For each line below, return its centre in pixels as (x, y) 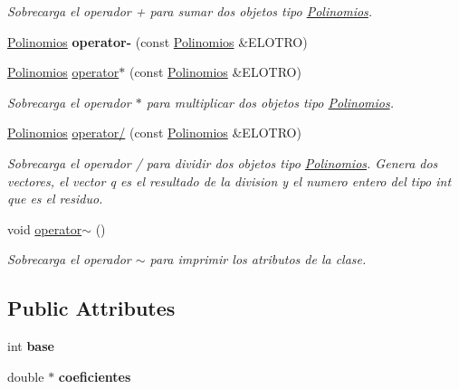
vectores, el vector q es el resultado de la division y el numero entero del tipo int (229, 180)
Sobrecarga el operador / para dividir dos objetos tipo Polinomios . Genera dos (223, 162)
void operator (45, 228)
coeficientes (95, 376)
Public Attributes (91, 308)
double (26, 376)
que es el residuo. (55, 199)
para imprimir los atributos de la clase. (258, 259)
